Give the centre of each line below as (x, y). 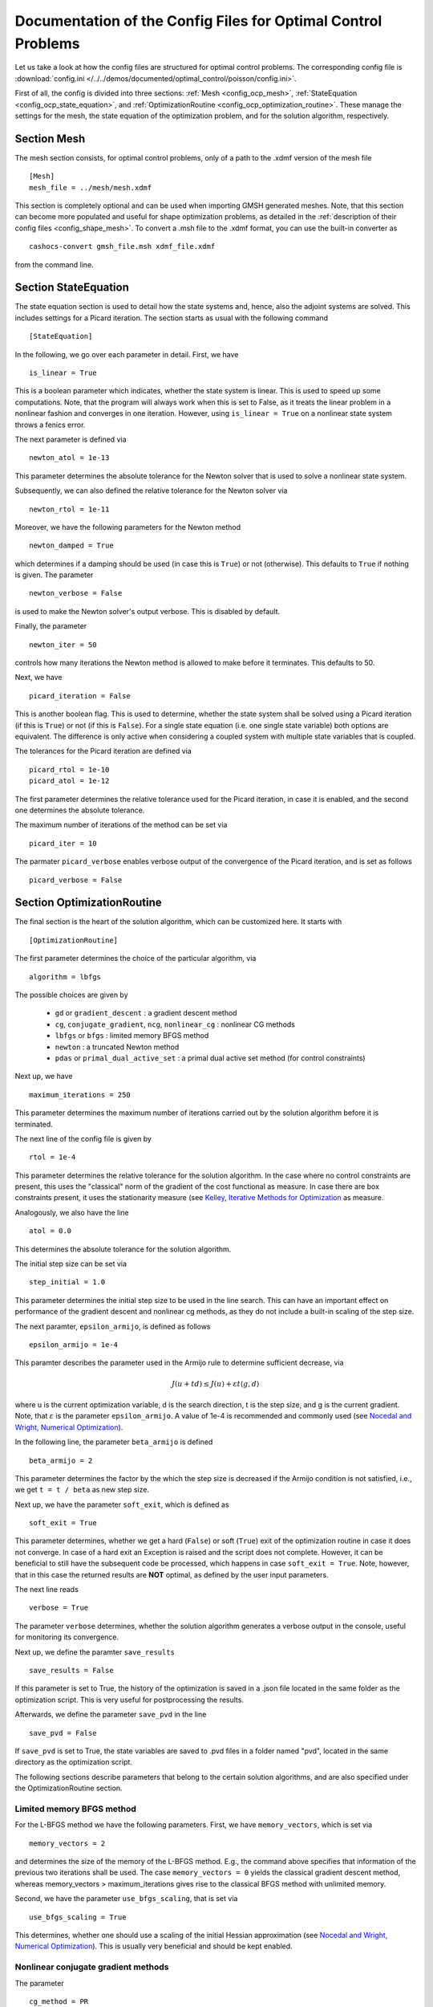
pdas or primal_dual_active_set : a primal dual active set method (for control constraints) (210, 1058)
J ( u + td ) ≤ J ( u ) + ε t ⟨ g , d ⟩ (215, 1384)
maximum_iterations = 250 (80, 1095)
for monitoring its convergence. (67, 1637)
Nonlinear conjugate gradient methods (92, 1967)
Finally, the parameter (51, 626)
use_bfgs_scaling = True (78, 1917)
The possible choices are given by (71, 995)
